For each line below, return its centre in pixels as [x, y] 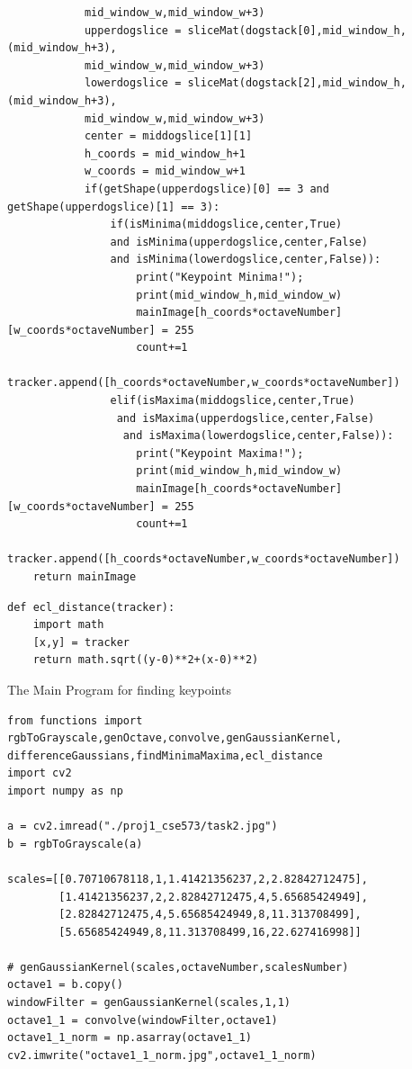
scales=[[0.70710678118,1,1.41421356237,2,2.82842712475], [188, 879]
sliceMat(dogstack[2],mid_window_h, [297, 83]
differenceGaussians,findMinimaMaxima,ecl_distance [165, 755]
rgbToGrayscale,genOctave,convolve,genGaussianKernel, [175, 738]
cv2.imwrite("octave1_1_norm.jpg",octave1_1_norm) [162, 1055]
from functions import [75, 720]
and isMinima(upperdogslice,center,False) [239, 242]
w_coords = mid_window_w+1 [165, 171]
